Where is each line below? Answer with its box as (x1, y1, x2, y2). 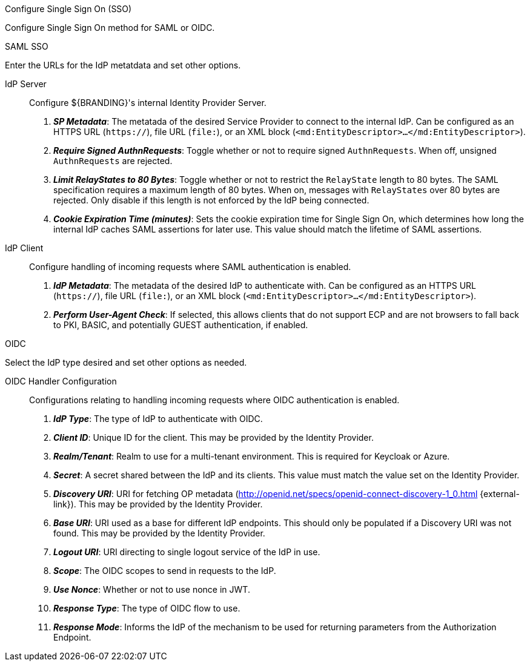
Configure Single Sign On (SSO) (5, 4, 132, 14)
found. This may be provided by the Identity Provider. (53, 528, 265, 538)
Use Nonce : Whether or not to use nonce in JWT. (53, 584, 250, 595)
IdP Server (5, 79, 47, 89)
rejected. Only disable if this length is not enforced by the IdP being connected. (53, 195, 369, 205)
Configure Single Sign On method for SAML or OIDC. (5, 22, 215, 33)
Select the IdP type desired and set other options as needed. (5, 357, 247, 368)
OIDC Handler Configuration (5, 376, 117, 386)
